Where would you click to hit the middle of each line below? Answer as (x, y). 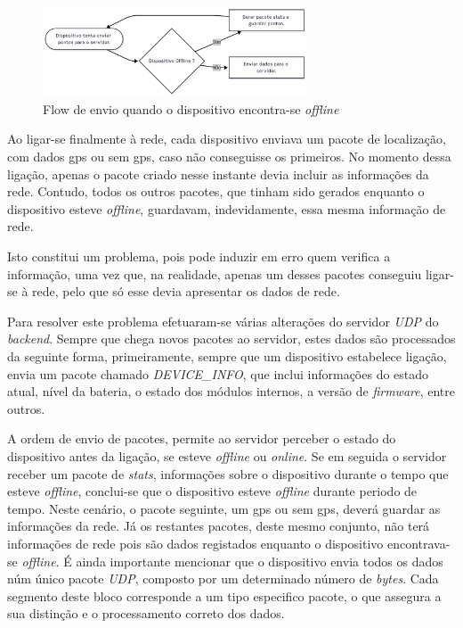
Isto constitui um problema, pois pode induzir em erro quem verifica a (199, 256)
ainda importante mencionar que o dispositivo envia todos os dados (260, 561)
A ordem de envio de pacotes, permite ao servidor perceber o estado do (202, 438)
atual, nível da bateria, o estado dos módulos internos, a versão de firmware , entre (231, 391)
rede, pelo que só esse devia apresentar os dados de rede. (186, 291)
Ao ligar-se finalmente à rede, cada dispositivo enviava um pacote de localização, (227, 139)
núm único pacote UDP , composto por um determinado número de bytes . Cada (223, 578)
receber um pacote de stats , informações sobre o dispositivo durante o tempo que (228, 473)
